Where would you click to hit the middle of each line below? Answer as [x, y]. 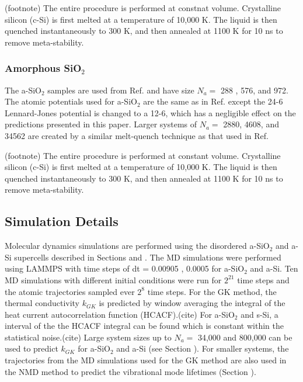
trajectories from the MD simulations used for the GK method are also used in [146, 360]
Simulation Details [62, 221]
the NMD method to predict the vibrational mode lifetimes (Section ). [130, 371]
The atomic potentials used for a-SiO [71, 101]
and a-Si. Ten [274, 268]
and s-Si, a [260, 314]
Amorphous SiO [43, 68]
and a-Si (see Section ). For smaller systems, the [203, 348]
